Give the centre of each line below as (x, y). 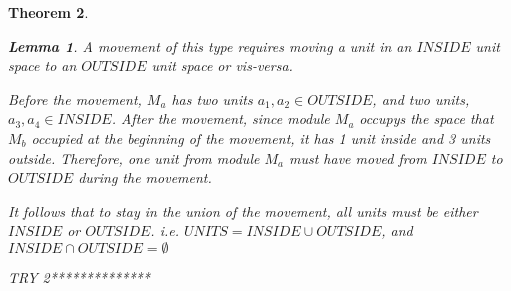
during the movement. (145, 177)
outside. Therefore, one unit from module (134, 157)
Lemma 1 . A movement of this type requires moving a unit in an (210, 45)
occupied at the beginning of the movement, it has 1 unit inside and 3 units (261, 137)
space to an (42, 65)
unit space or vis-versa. (222, 65)
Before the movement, (75, 98)
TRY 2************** (79, 276)
